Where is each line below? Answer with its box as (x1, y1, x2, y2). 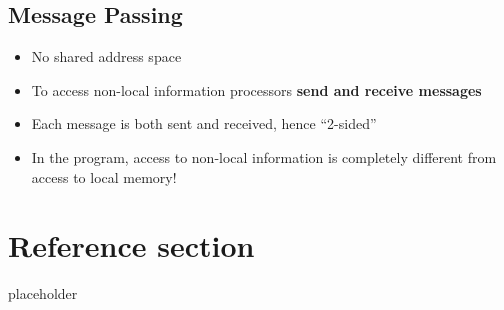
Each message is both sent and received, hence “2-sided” (31, 113, 377, 134)
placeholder (8, 283, 78, 304)
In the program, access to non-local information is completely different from (31, 146, 497, 167)
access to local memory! (31, 166, 177, 187)
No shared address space (31, 46, 182, 67)
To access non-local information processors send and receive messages (31, 79, 482, 100)
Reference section (8, 225, 255, 266)
